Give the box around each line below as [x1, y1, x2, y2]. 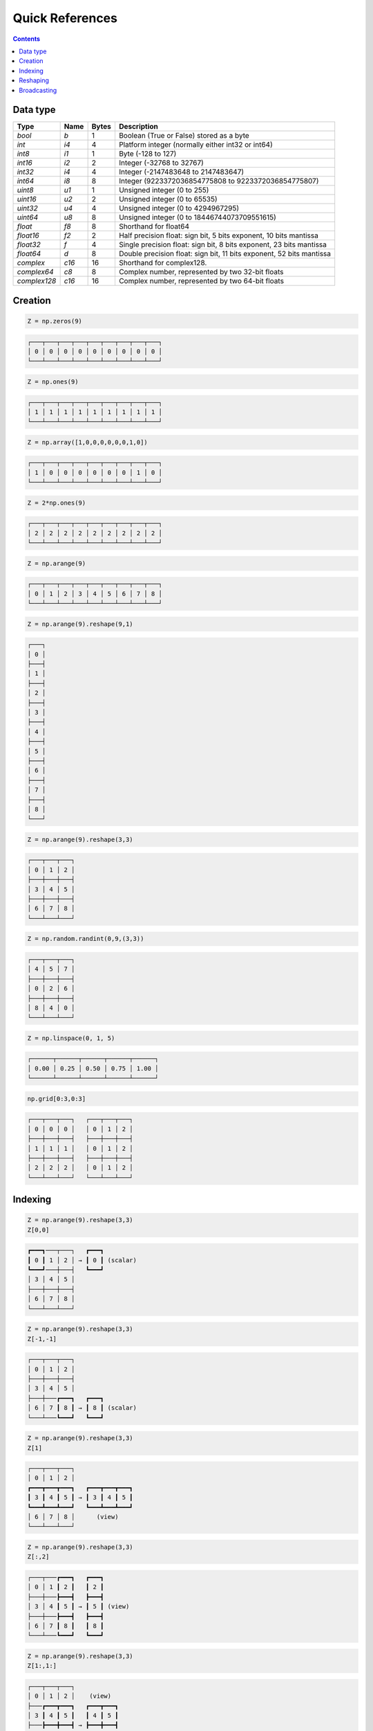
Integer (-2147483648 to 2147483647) [118, 167, 245, 177]
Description [118, 122, 159, 132]
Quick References [12, 10, 117, 26]
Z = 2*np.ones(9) [27, 499, 86, 507]
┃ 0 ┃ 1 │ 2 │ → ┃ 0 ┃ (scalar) [27, 1256, 137, 1264]
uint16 [17, 195, 37, 204]
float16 [17, 231, 39, 240]
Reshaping [19, 76, 50, 84]
